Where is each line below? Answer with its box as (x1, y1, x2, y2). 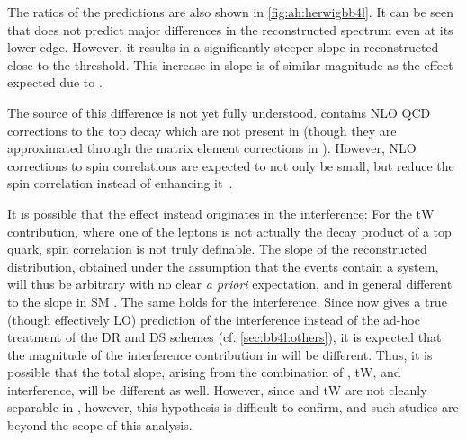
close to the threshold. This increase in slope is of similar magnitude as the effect (7, 55, 453, 74)
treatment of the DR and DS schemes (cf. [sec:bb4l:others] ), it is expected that (7, 328, 442, 346)
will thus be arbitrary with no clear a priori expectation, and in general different (7, 274, 453, 293)
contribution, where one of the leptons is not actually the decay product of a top (7, 221, 452, 240)
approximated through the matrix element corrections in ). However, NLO (7, 139, 417, 157)
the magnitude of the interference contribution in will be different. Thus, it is (7, 345, 433, 364)
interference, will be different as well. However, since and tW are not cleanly (7, 380, 427, 399)
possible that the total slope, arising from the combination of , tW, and (7, 363, 401, 382)
